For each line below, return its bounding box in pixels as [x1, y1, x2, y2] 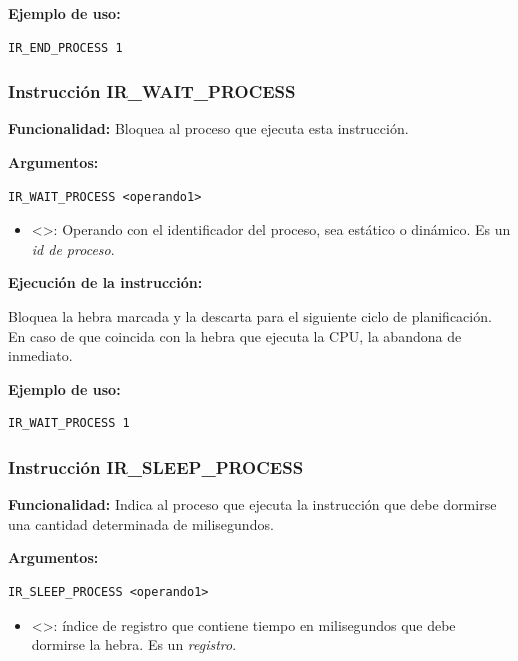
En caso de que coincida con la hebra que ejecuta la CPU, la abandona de [8, 325, 462, 346]
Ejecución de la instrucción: [8, 272, 203, 293]
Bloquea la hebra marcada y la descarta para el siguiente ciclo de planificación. [8, 305, 492, 326]
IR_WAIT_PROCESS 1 [8, 416, 130, 431]
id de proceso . [31, 238, 115, 259]
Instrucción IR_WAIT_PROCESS [8, 79, 296, 104]
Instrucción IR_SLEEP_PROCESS [8, 454, 304, 479]
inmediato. [8, 345, 73, 366]
